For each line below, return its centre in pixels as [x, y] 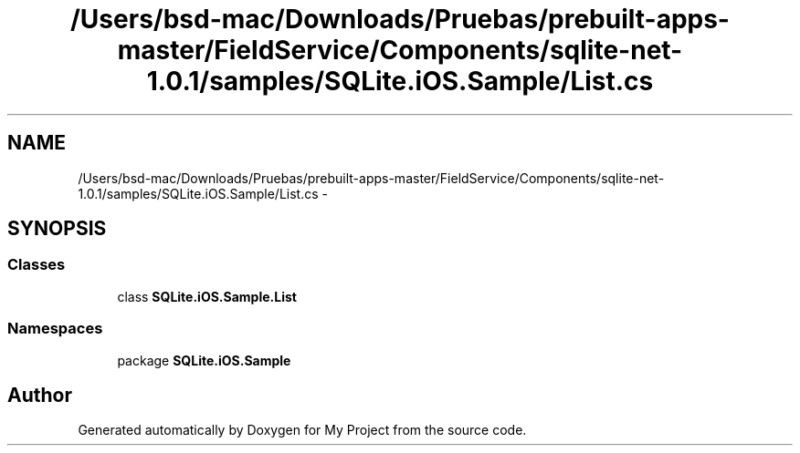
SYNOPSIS [57, 229]
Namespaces [55, 329]
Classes [37, 265]
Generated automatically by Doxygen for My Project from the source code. [302, 430]
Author [40, 395]
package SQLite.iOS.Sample [204, 360]
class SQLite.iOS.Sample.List [207, 296]
